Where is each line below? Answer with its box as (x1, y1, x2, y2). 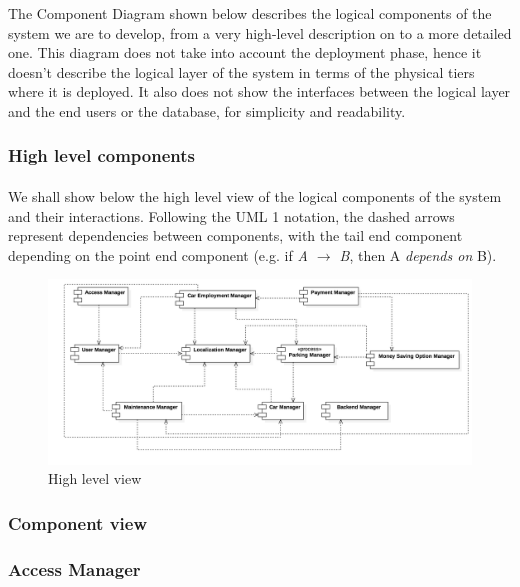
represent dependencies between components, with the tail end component (8, 225, 463, 246)
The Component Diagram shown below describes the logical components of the (8, 3, 492, 23)
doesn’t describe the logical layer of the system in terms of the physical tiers (8, 61, 475, 82)
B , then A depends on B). (339, 244, 497, 265)
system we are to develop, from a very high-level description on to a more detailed (8, 22, 512, 43)
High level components (8, 143, 195, 168)
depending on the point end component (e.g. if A (8, 244, 308, 265)
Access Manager (8, 556, 141, 581)
